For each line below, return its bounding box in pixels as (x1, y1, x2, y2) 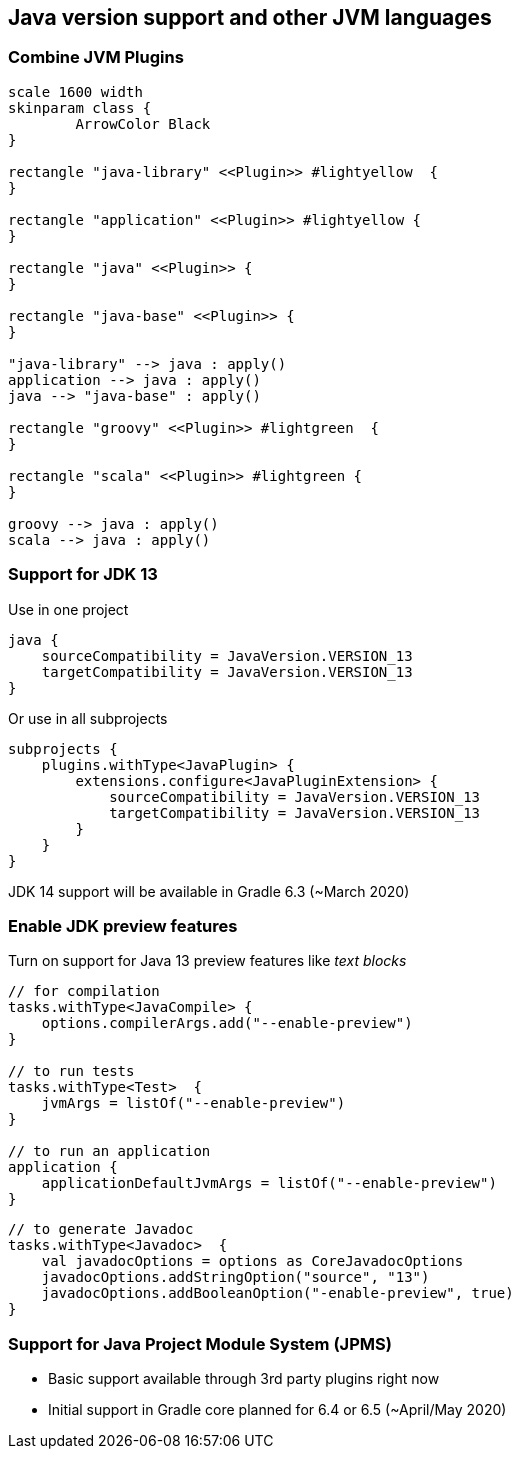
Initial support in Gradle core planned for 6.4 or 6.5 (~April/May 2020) (48, 1401, 507, 1419)
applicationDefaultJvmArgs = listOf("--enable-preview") (41, 1175, 497, 1192)
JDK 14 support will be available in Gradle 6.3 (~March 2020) (8, 882, 410, 900)
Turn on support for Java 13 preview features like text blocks (8, 952, 407, 970)
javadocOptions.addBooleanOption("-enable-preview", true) (41, 1285, 514, 1302)
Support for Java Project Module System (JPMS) (8, 1333, 392, 1354)
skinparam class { (8, 99, 152, 116)
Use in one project (8, 600, 129, 618)
